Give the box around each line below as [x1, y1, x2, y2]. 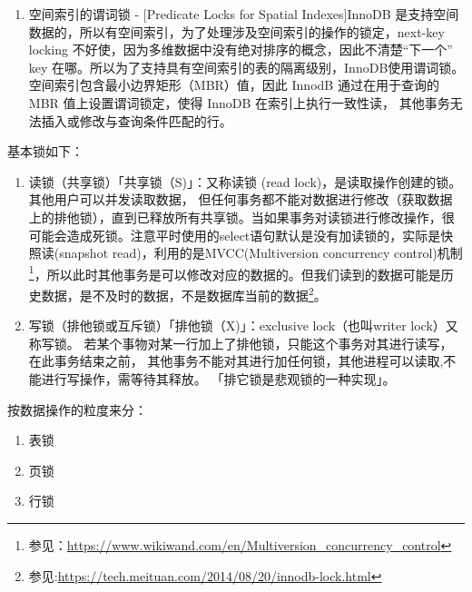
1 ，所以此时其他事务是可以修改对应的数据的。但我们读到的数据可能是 [28, 261, 441, 283]
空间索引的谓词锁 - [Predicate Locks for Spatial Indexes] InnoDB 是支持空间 [28, 5, 459, 23]
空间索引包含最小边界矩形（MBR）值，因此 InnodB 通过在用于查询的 [28, 75, 439, 94]
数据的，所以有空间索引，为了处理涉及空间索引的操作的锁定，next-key [28, 22, 445, 41]
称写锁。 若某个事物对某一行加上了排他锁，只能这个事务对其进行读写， [28, 333, 453, 352]
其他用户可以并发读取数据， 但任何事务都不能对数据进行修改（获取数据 [28, 190, 453, 209]
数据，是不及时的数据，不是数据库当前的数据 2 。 [41, 282, 327, 304]
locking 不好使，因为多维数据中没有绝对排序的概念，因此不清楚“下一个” [28, 40, 453, 59]
